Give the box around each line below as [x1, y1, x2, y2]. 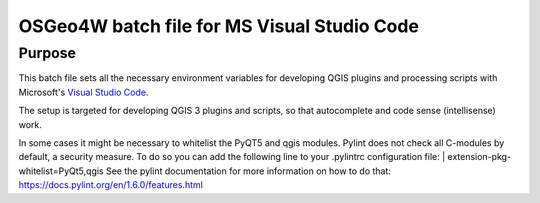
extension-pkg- [447, 151, 512, 163]
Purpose [18, 44, 77, 62]
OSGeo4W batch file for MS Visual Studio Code [18, 15, 420, 37]
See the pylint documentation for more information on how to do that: [105, 165, 392, 177]
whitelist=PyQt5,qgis [18, 165, 104, 177]
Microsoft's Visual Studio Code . [18, 86, 149, 98]
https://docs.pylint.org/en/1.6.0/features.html [18, 179, 204, 191]
